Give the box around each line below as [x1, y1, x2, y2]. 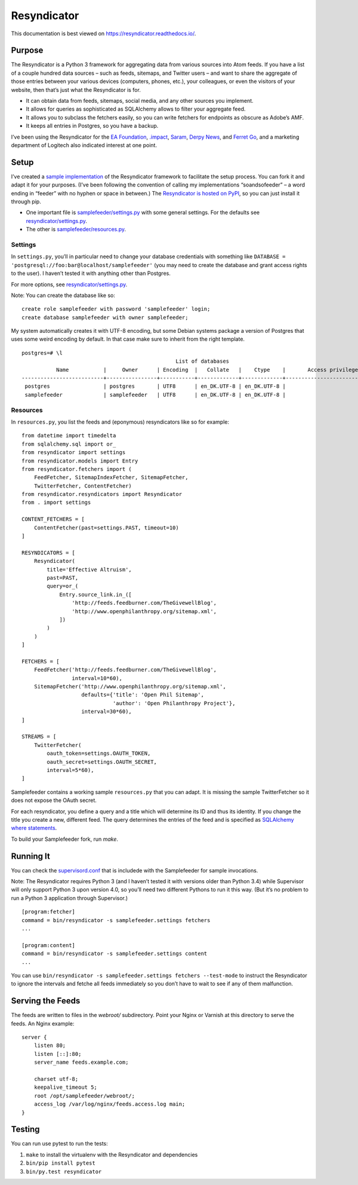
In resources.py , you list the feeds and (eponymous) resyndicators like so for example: [11, 418, 230, 425]
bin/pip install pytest [26, 1160, 95, 1166]
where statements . [11, 825, 57, 832]
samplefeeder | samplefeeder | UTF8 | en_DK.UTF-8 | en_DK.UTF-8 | [24, 391, 286, 398]
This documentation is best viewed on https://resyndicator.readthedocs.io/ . [11, 30, 196, 37]
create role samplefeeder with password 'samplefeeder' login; [21, 305, 211, 313]
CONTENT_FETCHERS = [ [21, 516, 85, 523]
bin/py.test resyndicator [26, 1168, 102, 1175]
